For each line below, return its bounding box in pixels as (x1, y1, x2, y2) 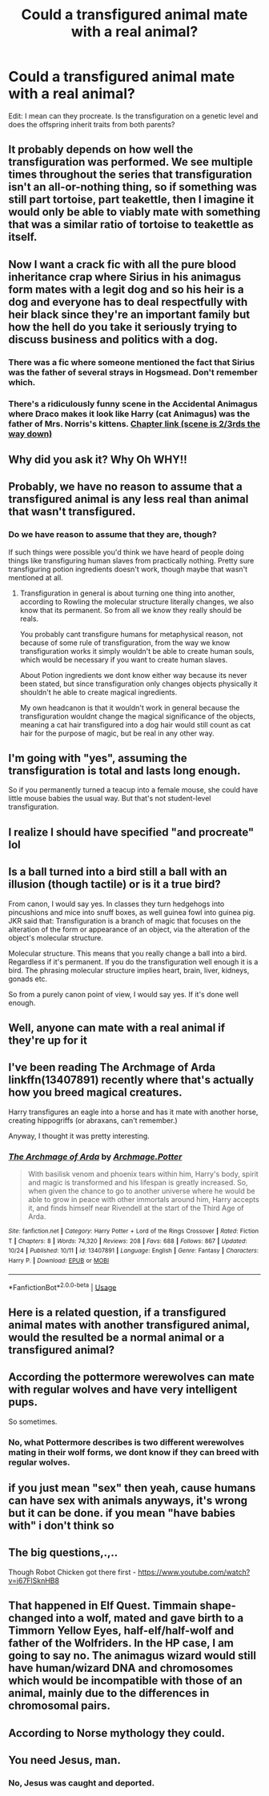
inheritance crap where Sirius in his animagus (8, 270, 242, 283)
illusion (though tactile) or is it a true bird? (8, 878, 222, 892)
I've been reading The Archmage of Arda (8, 1060, 216, 1074)
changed (8, 1611, 54, 1626)
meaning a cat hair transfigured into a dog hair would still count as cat (19, 720, 251, 729)
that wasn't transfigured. (8, 505, 136, 519)
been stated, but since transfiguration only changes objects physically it (19, 679, 258, 688)
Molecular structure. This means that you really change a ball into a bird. (8, 948, 247, 958)
